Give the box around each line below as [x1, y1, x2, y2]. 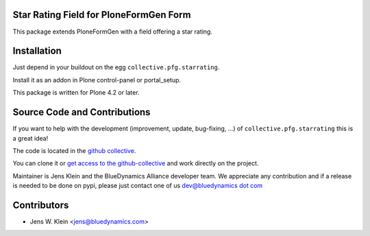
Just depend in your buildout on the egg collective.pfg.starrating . [12, 63, 220, 71]
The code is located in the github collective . [12, 146, 136, 154]
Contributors [12, 199, 69, 211]
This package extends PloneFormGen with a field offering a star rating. [12, 27, 212, 36]
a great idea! [12, 134, 49, 142]
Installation [12, 45, 62, 57]
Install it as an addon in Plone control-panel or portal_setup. [12, 75, 182, 84]
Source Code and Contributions [12, 106, 151, 118]
